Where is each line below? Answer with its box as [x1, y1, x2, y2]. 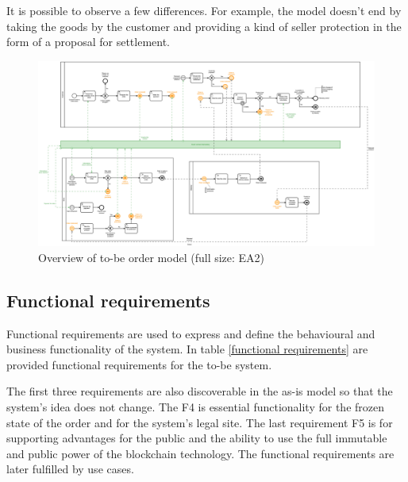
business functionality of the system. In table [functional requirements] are [6, 341, 368, 357]
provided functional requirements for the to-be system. [6, 356, 272, 372]
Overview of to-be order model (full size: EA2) [38, 249, 265, 265]
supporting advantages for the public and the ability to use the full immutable [6, 430, 387, 446]
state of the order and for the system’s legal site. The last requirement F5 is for [6, 414, 393, 430]
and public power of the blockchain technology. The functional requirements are [6, 445, 395, 461]
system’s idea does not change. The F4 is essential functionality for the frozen [6, 399, 384, 415]
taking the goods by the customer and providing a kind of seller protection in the [6, 17, 402, 34]
